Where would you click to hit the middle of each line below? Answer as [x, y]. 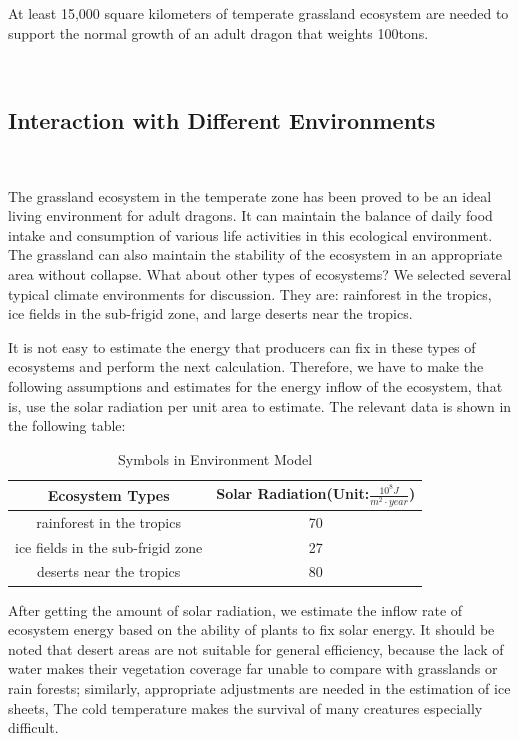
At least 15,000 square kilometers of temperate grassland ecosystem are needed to [258, 13]
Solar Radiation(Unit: [293, 493]
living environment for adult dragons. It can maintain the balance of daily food [250, 215]
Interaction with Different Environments [222, 120]
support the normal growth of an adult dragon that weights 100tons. [218, 32]
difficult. [33, 727]
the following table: [67, 425]
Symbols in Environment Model [215, 458]
